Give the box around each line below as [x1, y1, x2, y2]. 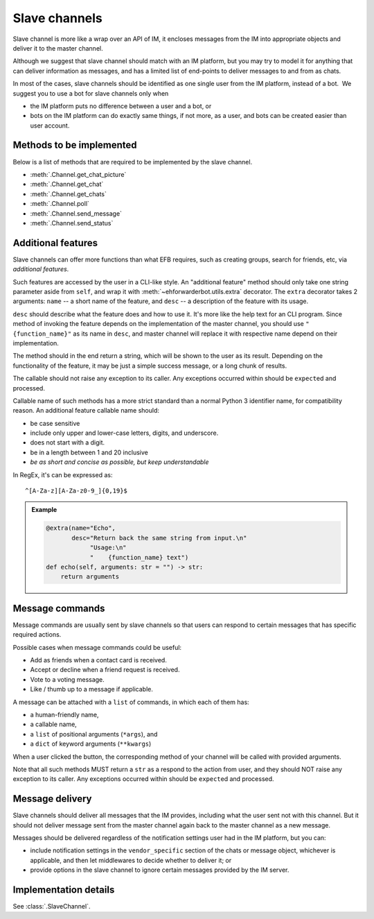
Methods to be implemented [12, 139, 138, 151]
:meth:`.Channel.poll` [30, 200, 90, 208]
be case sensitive [30, 419, 80, 427]
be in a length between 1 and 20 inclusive [30, 448, 148, 456]
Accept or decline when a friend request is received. [30, 666, 180, 674]
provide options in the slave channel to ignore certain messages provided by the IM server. [30, 866, 290, 874]
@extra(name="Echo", [46, 524, 116, 532]
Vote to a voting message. [30, 675, 105, 683]
